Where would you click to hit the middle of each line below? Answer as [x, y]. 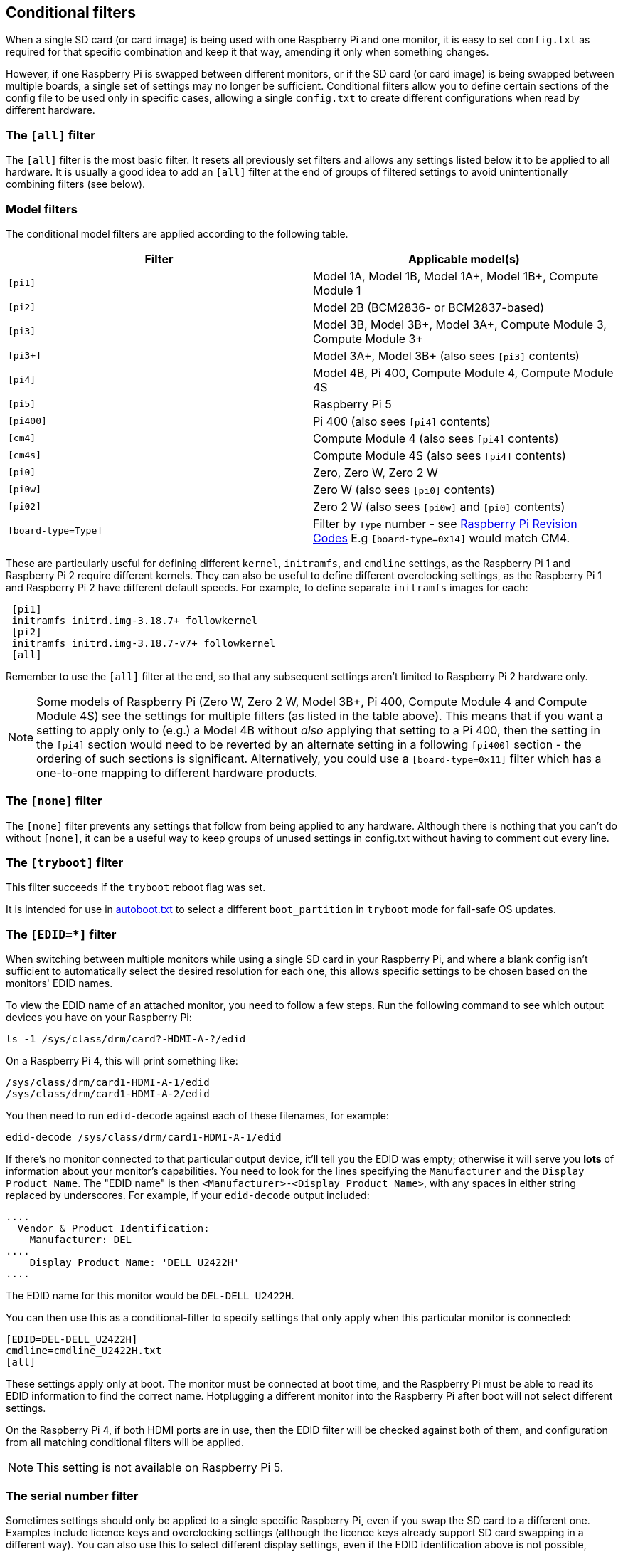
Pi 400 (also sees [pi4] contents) [402, 421]
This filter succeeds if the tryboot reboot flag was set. [136, 887]
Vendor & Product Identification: [113, 1229]
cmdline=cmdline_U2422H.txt [84, 1351]
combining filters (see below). [76, 184]
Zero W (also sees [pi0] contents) [404, 489]
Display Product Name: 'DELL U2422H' [134, 1263]
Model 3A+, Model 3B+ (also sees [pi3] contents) [446, 355]
